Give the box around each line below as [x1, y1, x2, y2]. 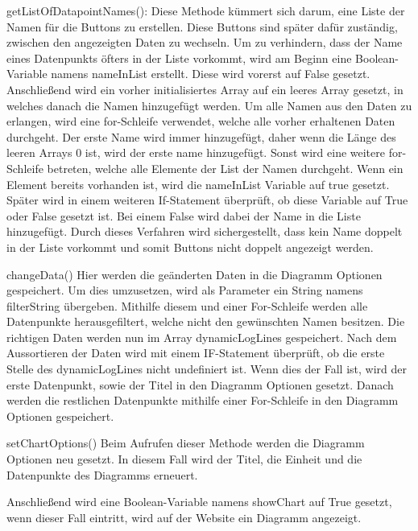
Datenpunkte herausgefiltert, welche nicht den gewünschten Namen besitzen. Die [6, 313, 405, 330]
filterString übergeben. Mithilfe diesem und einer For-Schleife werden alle [6, 297, 368, 314]
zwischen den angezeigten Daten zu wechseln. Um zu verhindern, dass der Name [6, 34, 403, 51]
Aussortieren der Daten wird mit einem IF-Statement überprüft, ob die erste [6, 344, 385, 361]
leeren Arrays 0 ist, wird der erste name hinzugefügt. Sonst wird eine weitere [6, 144, 385, 161]
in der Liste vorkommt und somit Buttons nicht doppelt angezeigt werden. [6, 238, 374, 255]
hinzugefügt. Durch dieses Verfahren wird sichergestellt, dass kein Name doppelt [6, 223, 403, 240]
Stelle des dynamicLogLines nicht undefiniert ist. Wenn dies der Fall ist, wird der [6, 360, 407, 377]
